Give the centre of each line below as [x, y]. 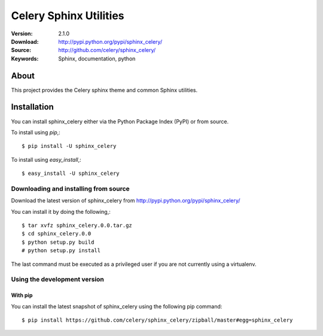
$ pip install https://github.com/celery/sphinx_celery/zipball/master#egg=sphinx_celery [157, 320]
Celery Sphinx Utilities [68, 16]
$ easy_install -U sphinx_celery [71, 173]
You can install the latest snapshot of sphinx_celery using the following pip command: [117, 306]
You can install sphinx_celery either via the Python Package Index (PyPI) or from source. [120, 121]
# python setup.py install [61, 251]
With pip [22, 295]
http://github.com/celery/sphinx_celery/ [107, 50]
